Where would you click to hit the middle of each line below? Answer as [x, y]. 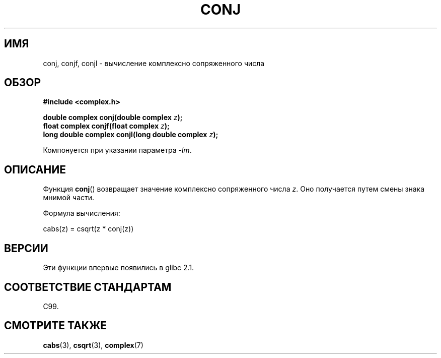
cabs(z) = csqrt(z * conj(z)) [88, 229]
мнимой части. [69, 198]
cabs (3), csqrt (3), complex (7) [93, 345]
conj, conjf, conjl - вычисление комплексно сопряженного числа [154, 63]
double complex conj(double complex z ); [113, 117]
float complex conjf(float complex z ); [106, 126]
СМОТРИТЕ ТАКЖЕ [56, 326]
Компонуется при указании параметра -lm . [117, 150]
